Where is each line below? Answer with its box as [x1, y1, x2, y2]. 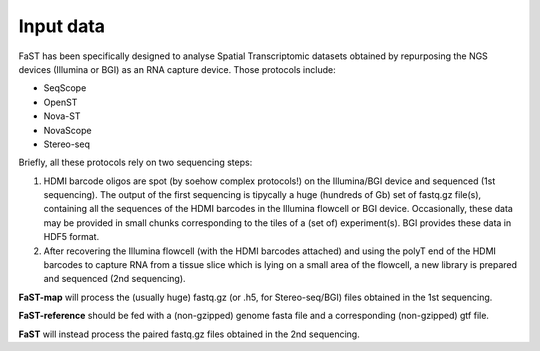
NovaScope [43, 124, 92, 136]
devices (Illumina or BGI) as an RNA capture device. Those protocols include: [18, 63, 336, 75]
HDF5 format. [43, 231, 100, 243]
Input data [18, 15, 105, 37]
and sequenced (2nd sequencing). [43, 273, 186, 285]
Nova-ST [43, 110, 81, 122]
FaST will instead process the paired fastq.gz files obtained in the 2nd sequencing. [18, 328, 360, 340]
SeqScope [43, 82, 87, 94]
